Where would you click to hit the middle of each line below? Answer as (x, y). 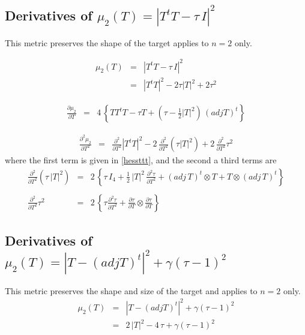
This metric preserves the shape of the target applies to (107, 42)
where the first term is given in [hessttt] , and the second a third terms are (141, 160)
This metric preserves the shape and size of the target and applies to (131, 290)
